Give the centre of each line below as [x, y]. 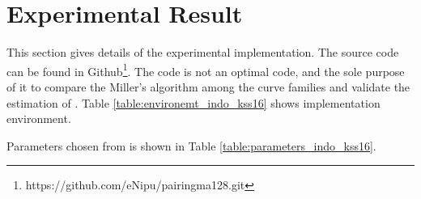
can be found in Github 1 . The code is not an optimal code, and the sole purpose [206, 70]
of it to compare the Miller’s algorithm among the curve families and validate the [208, 86]
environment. [39, 119]
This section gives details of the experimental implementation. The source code [203, 52]
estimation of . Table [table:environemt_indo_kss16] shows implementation [193, 102]
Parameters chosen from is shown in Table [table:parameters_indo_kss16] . [191, 145]
